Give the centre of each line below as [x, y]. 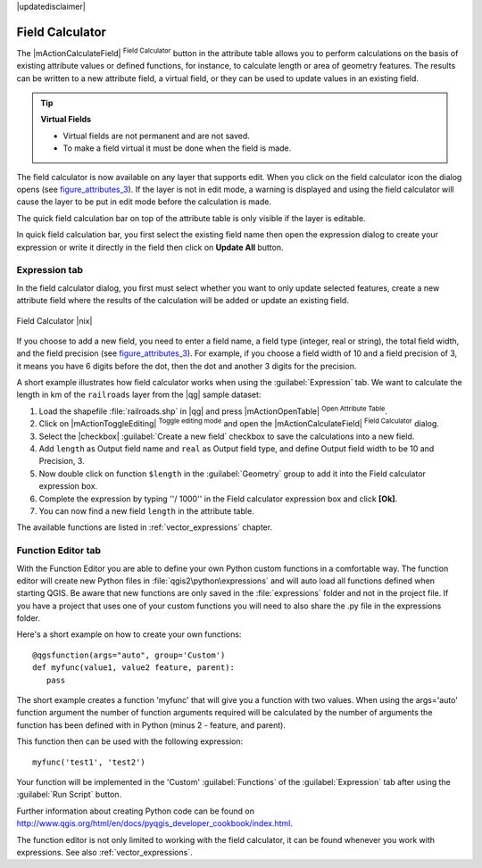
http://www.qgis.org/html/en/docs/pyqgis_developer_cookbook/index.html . [155, 823]
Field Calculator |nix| [54, 320]
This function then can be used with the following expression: [130, 741]
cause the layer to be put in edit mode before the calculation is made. [144, 202]
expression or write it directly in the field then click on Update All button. [150, 247]
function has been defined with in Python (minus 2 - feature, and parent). [151, 725]
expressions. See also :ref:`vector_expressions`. [104, 852]
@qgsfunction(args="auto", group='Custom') [129, 655]
